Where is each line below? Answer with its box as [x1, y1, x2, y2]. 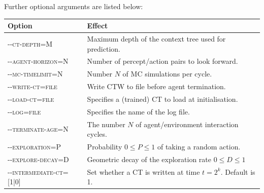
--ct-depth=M [8, 38, 53, 49]
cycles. [87, 129, 107, 139]
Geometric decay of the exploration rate [87, 153, 212, 164]
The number [87, 119, 125, 129]
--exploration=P [8, 141, 61, 152]
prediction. [87, 43, 120, 54]
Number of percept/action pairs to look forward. [87, 56, 238, 66]
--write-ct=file [8, 81, 57, 92]
